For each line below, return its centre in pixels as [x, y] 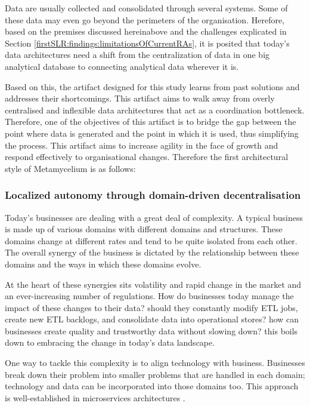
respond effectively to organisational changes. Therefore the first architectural [147, 157]
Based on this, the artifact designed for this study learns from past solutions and [152, 86]
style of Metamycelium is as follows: [70, 168]
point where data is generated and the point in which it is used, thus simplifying [152, 133]
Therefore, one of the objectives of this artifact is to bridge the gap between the [151, 122]
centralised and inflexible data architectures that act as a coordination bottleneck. [155, 110]
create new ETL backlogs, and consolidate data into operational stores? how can [152, 319]
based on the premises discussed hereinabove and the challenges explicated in [146, 31]
